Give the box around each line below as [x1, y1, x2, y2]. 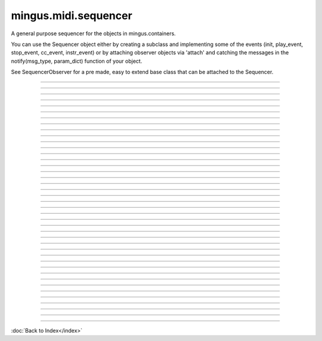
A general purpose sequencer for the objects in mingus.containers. [11, 30, 176, 37]
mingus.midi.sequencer [11, 9, 132, 22]
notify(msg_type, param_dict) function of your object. [11, 57, 143, 64]
